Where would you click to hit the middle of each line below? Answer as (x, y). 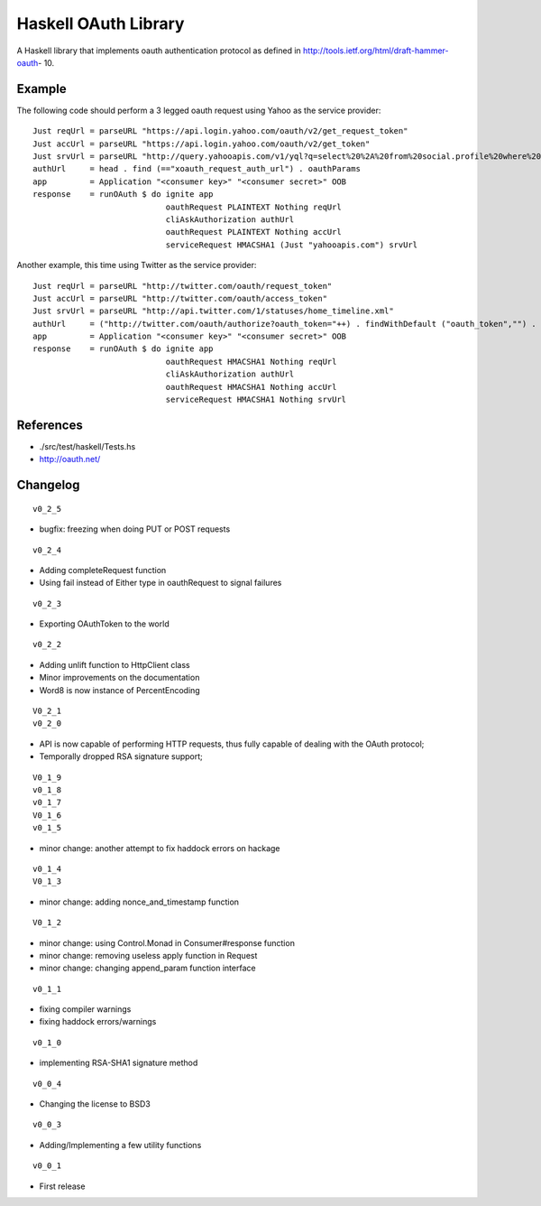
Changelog (48, 485)
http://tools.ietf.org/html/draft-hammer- (376, 51)
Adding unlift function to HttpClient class (115, 664)
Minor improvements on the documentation (119, 678)
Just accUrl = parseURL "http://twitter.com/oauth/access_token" (180, 298)
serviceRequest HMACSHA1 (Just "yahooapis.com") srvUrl (292, 245)
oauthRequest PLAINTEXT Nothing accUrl (253, 232)
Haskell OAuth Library (101, 23)
